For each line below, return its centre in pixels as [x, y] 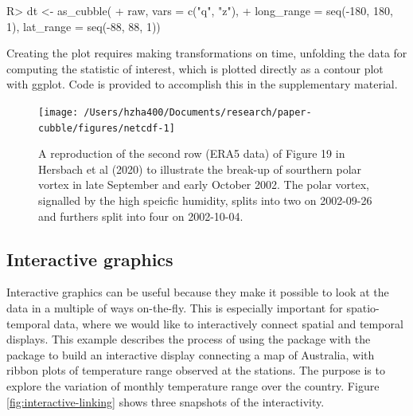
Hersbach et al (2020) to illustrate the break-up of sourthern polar [200, 169]
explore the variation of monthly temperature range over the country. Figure [193, 386]
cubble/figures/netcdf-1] [107, 128]
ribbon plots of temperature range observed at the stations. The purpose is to [196, 370]
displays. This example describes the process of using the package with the [189, 339]
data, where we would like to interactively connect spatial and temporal [228, 323]
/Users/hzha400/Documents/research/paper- [198, 112]
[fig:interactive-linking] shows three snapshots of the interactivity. [166, 401]
